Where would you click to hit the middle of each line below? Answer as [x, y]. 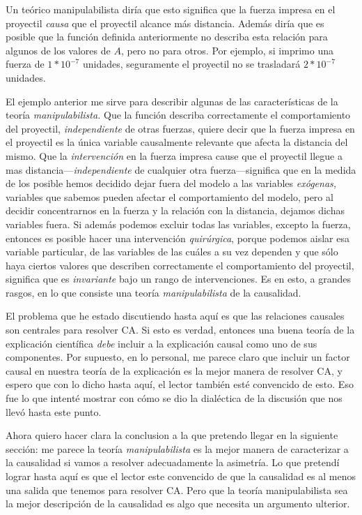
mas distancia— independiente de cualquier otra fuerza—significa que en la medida [181, 169]
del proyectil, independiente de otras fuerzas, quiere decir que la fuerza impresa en [180, 128]
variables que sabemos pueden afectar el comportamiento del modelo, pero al [170, 196]
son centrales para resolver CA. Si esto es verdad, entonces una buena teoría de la [180, 330]
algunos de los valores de [58, 50]
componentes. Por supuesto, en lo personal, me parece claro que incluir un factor [178, 357]
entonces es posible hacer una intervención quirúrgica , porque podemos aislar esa [178, 238]
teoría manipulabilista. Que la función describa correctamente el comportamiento [178, 115]
